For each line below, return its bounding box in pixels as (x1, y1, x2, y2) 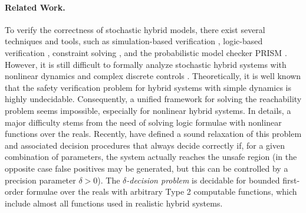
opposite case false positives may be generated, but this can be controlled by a (5, 162, 288, 174)
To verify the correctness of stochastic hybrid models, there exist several (5, 23, 265, 35)
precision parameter (5, 173, 76, 186)
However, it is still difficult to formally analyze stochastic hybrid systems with (5, 58, 287, 70)
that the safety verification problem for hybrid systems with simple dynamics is (5, 81, 292, 93)
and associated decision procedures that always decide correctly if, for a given (5, 139, 285, 151)
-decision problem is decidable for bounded (126, 173, 280, 186)
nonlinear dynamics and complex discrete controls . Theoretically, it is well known (5, 70, 301, 82)
